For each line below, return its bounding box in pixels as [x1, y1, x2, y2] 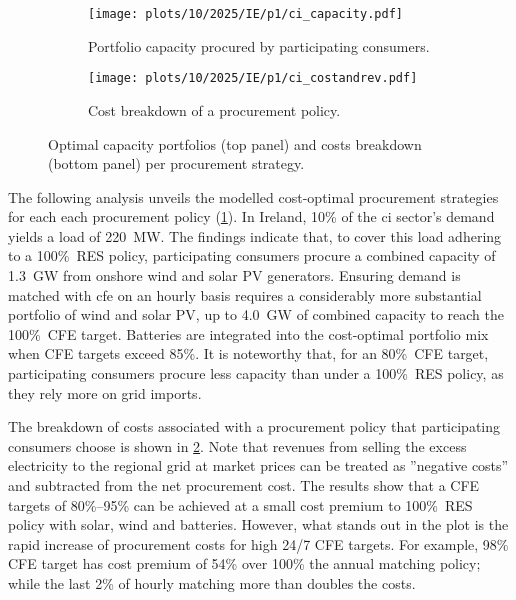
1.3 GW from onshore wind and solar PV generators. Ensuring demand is [8, 265, 461, 286]
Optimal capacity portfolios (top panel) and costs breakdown [48, 133, 422, 154]
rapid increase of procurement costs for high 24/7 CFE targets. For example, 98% [8, 533, 509, 554]
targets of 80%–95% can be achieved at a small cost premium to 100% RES [8, 494, 473, 515]
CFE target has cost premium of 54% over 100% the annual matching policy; [8, 553, 481, 574]
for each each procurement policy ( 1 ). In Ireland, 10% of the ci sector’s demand [8, 206, 495, 227]
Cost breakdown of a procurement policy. [88, 99, 341, 120]
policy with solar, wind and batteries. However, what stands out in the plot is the [8, 514, 509, 535]
